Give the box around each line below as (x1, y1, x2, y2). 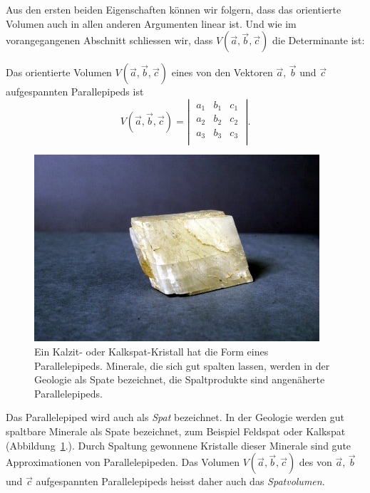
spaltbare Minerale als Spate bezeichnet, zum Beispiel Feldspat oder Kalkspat (6, 424, 346, 439)
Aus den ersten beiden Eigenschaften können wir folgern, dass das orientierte (6, 2, 341, 16)
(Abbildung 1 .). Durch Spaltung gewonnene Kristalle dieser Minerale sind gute (6, 437, 351, 452)
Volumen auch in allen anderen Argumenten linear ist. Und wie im (6, 16, 297, 31)
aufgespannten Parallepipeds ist (6, 84, 144, 99)
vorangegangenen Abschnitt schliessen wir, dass (6, 33, 213, 48)
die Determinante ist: (272, 33, 365, 48)
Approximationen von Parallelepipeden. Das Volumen (6, 455, 240, 469)
